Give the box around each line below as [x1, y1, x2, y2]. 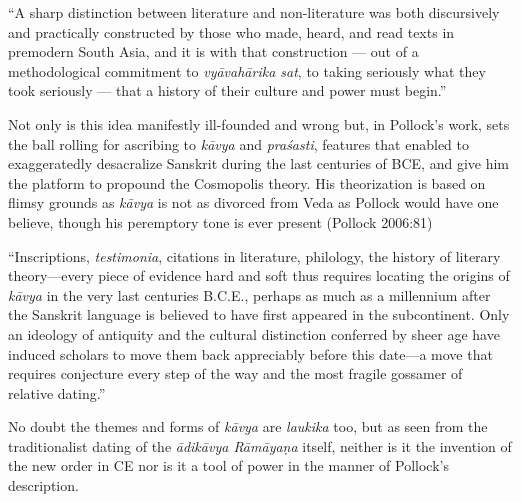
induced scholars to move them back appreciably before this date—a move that [8, 343, 493, 364]
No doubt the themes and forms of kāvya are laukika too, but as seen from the [8, 416, 488, 437]
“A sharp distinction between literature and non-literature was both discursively [8, 2, 500, 22]
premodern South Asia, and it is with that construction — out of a [8, 41, 419, 62]
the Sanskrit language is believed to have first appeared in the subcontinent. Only [8, 304, 510, 325]
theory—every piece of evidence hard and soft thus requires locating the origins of [8, 265, 510, 286]
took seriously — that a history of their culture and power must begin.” [8, 80, 447, 101]
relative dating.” [8, 382, 106, 403]
